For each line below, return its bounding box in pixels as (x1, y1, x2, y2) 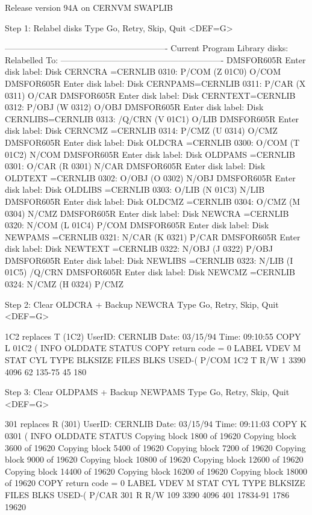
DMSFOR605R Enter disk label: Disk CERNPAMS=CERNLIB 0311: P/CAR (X (5, 76, 306, 89)
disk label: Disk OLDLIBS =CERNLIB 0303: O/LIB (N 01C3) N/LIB (5, 183, 265, 196)
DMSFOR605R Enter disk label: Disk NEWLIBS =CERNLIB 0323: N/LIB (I (5, 254, 293, 266)
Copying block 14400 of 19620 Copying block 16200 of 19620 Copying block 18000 (5, 464, 308, 477)
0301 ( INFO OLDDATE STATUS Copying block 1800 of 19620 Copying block (5, 429, 296, 442)
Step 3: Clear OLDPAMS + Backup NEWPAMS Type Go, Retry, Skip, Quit (5, 385, 290, 398)
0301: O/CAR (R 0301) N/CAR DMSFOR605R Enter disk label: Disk (5, 160, 266, 172)
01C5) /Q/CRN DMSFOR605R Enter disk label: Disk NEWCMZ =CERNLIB (5, 266, 296, 278)
